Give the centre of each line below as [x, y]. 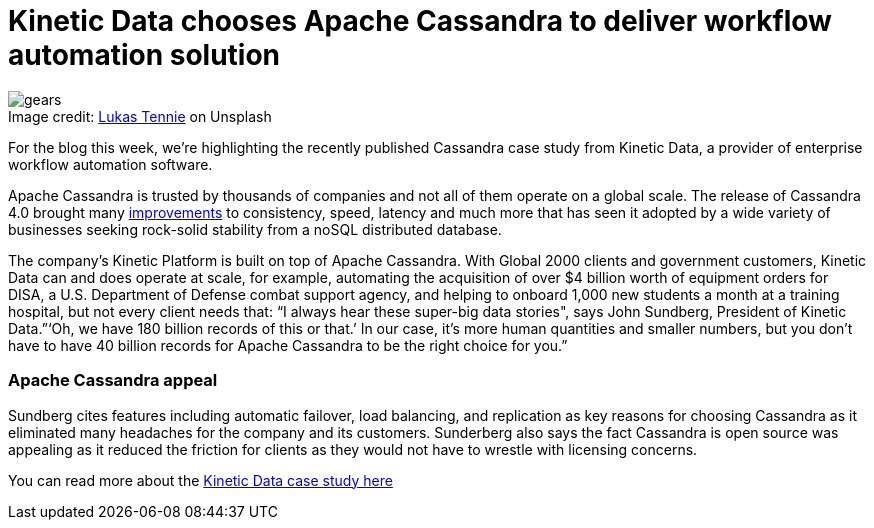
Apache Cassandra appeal [113, 380]
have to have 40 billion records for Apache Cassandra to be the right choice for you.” [288, 345]
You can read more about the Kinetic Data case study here [200, 480]
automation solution [144, 55]
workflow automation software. [110, 164]
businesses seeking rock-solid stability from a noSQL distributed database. [255, 229]
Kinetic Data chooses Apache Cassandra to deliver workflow [420, 21]
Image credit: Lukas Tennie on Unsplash [140, 116]
